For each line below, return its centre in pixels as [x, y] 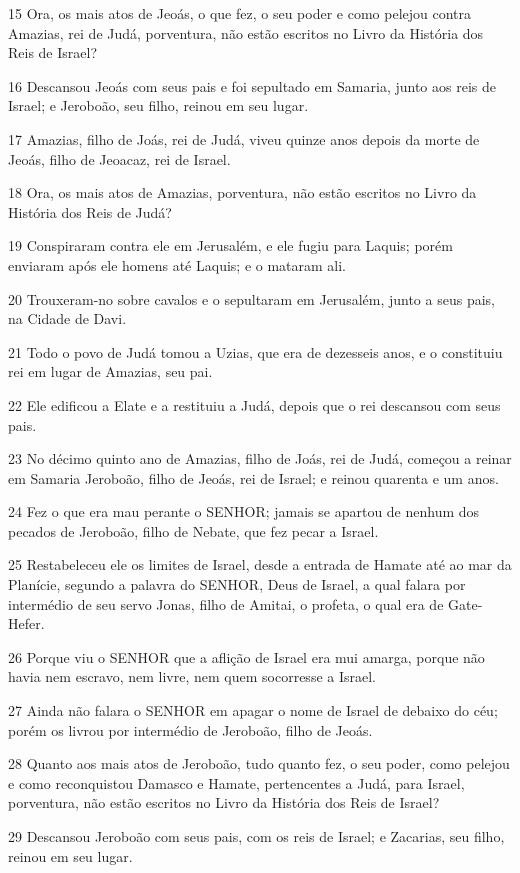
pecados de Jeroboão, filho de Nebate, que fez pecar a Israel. [193, 530]
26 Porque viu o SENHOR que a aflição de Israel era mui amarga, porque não [246, 656]
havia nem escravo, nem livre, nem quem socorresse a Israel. [192, 676]
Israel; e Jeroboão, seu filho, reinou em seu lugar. [158, 105]
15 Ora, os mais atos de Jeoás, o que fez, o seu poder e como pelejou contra [240, 13]
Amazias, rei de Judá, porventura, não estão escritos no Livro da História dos [246, 32]
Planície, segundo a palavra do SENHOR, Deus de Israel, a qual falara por [237, 584]
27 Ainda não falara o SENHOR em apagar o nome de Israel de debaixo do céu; [253, 710]
